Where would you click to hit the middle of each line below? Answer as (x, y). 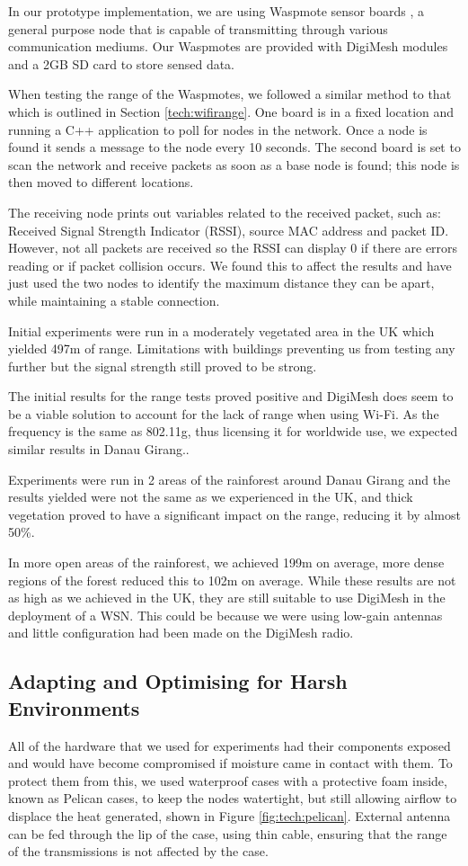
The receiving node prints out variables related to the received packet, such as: (225, 212)
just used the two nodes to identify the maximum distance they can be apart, (221, 283)
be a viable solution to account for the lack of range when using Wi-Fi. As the (224, 413)
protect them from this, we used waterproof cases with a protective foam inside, (228, 780)
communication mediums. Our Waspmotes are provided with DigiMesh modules (228, 46)
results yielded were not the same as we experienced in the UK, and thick (211, 497)
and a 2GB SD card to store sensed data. (121, 63)
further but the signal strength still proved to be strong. (163, 366)
